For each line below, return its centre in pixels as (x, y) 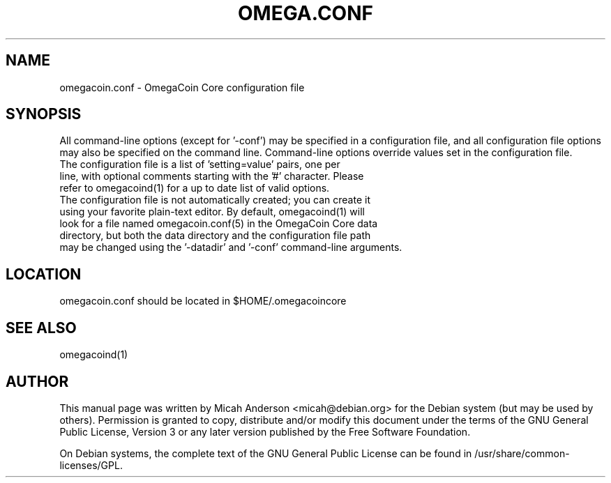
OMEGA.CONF (305, 13)
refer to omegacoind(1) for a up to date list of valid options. (195, 188)
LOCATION (44, 274)
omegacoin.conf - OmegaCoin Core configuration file (182, 87)
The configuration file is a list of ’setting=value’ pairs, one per (200, 164)
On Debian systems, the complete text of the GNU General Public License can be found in (266, 453)
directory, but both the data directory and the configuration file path (215, 236)
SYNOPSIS (44, 114)
